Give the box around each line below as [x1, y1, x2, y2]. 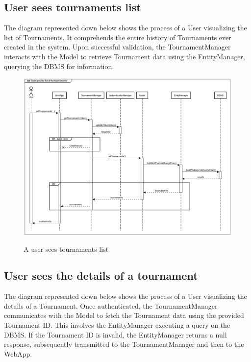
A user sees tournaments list [24, 244, 109, 254]
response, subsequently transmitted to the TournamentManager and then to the [4, 339, 244, 349]
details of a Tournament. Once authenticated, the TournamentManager [4, 300, 218, 311]
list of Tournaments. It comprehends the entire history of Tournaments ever [4, 32, 231, 42]
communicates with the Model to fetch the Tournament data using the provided [4, 310, 244, 320]
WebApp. [4, 348, 32, 359]
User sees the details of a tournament [4, 268, 198, 283]
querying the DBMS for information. [4, 61, 114, 71]
